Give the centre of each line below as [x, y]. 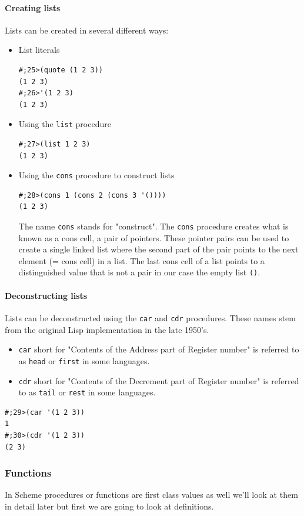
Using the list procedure [65, 124]
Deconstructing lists [46, 295]
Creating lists [33, 7]
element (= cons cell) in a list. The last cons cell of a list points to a [141, 260]
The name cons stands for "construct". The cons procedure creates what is [153, 226]
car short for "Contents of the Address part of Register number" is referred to [159, 349]
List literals [39, 50]
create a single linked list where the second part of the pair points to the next [158, 249]
